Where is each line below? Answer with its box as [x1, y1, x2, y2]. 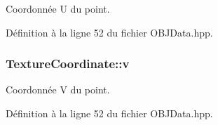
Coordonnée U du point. [6, 1, 110, 15]
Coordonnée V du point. [6, 82, 110, 97]
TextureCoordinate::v [6, 55, 130, 72]
